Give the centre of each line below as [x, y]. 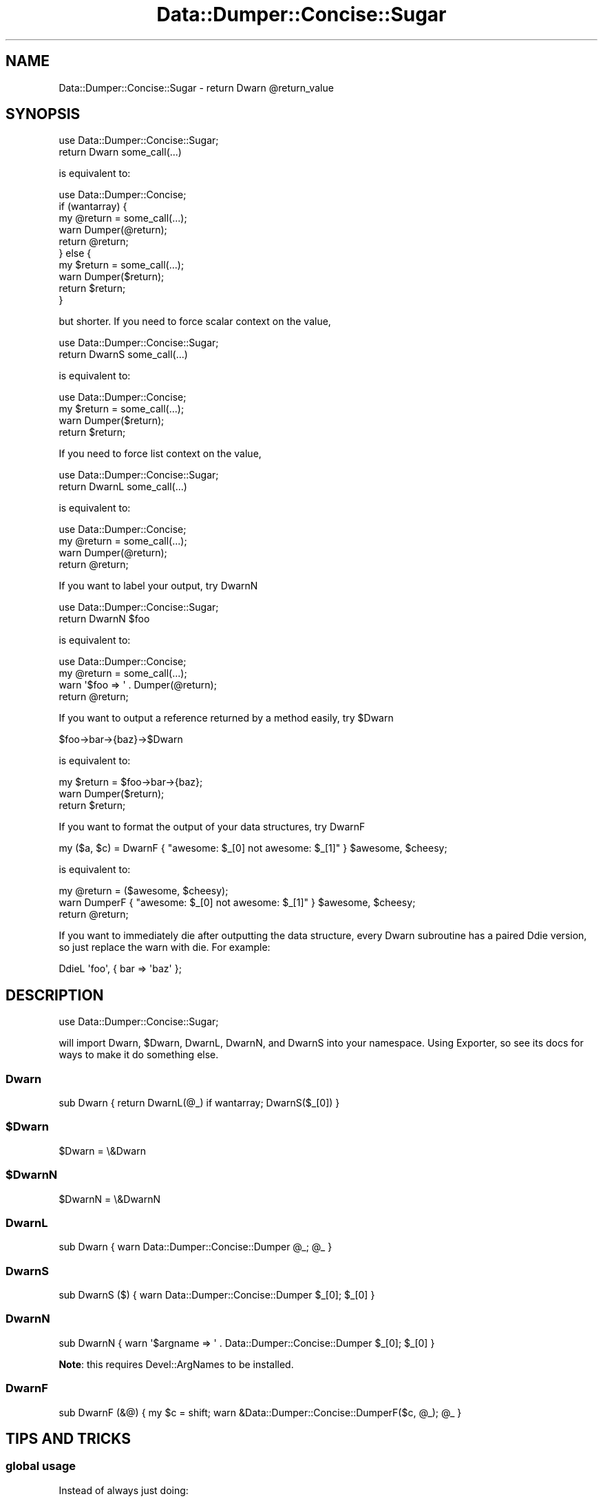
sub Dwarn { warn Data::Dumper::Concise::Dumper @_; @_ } [195, 1247]
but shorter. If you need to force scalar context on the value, [195, 322]
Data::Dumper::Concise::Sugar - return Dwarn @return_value [196, 87]
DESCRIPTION [55, 995]
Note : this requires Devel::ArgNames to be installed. [176, 1364]
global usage [41, 1466]
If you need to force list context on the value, [160, 454]
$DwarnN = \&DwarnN [110, 1199]
